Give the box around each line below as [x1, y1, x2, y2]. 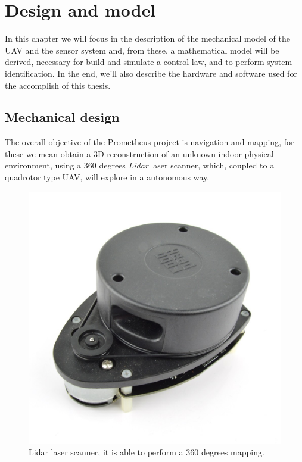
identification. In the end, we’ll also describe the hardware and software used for [5, 67, 297, 79]
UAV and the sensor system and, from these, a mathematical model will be [5, 43, 279, 56]
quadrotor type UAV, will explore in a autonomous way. [5, 171, 210, 183]
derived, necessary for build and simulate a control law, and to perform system [5, 55, 292, 68]
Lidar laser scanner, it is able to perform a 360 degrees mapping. [29, 446, 264, 458]
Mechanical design [5, 108, 120, 126]
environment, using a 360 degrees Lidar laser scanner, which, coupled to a [5, 159, 275, 171]
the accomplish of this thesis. [5, 79, 111, 91]
